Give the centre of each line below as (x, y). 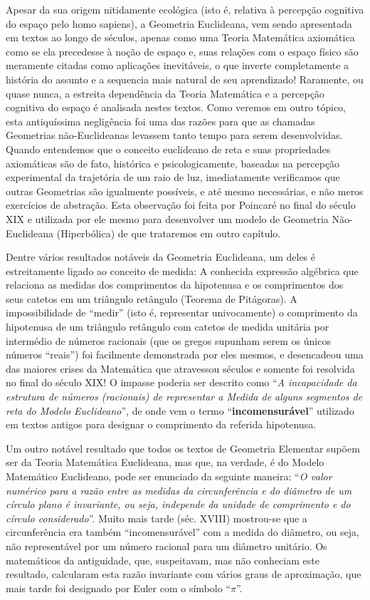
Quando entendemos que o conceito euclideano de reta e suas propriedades (168, 149)
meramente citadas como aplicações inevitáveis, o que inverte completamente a (178, 65)
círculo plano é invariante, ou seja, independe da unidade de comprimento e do (178, 504)
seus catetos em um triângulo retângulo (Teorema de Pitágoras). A (152, 298)
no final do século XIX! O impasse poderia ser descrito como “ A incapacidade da (181, 382)
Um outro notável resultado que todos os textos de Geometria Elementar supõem (183, 448)
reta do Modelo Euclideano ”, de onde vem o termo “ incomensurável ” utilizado (180, 410)
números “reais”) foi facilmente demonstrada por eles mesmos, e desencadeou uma (185, 355)
